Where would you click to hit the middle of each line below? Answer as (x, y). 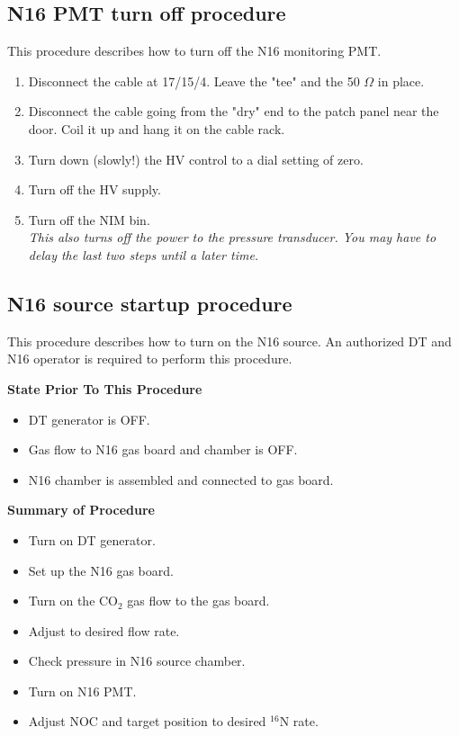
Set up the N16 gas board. (101, 570)
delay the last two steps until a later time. (144, 254)
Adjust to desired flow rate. (104, 630)
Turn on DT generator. (92, 539)
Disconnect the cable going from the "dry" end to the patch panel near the (234, 111)
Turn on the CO (73, 601)
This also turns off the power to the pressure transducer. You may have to (232, 237)
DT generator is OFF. (89, 419)
